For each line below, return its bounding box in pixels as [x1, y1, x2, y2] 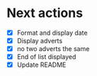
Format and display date [16, 28, 88, 37]
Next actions [6, 5, 83, 21]
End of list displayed [16, 53, 76, 61]
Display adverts [16, 37, 63, 45]
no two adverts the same [16, 45, 90, 53]
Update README [16, 60, 67, 69]
